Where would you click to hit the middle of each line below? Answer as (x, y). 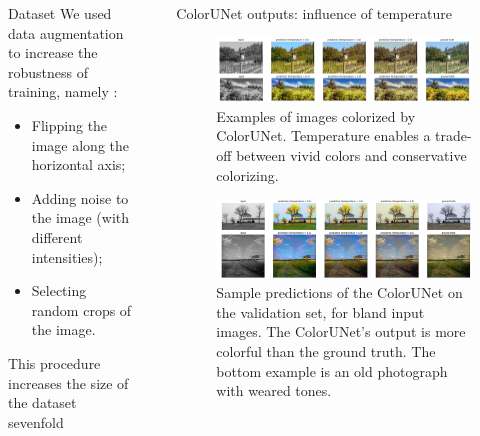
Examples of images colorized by (316, 115)
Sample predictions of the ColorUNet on (339, 292)
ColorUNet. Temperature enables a (323, 135)
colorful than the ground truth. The (326, 350)
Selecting (59, 290)
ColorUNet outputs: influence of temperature (314, 13)
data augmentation (66, 32)
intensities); (67, 256)
